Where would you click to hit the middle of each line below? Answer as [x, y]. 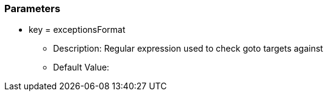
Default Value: [81, 67]
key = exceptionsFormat [77, 30]
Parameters [32, 9]
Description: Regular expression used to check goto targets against [188, 49]
